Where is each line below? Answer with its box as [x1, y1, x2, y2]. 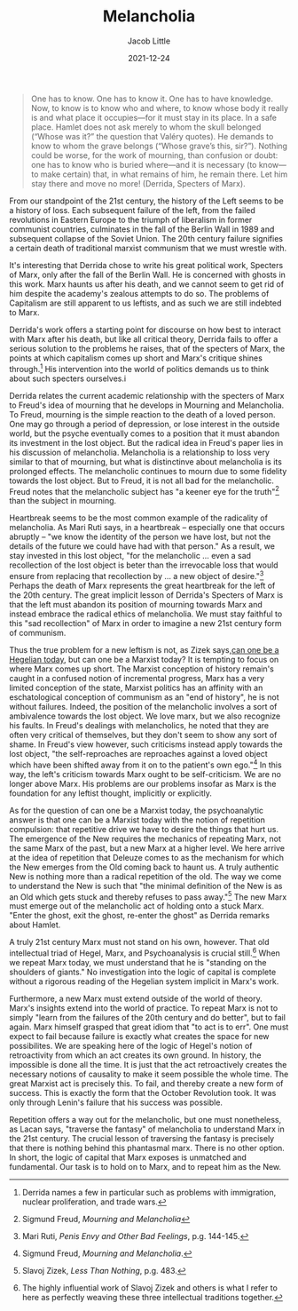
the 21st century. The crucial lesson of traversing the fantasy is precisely [9, 1132, 275, 1143]
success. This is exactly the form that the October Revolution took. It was [9, 1087, 277, 1098]
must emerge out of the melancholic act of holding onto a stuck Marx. [9, 901, 264, 911]
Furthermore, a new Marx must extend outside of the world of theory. [9, 993, 263, 1004]
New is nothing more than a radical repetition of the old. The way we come [9, 870, 282, 881]
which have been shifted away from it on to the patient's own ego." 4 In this [9, 758, 282, 770]
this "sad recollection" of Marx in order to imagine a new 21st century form [9, 617, 282, 628]
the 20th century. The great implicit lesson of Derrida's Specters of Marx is [9, 589, 284, 600]
